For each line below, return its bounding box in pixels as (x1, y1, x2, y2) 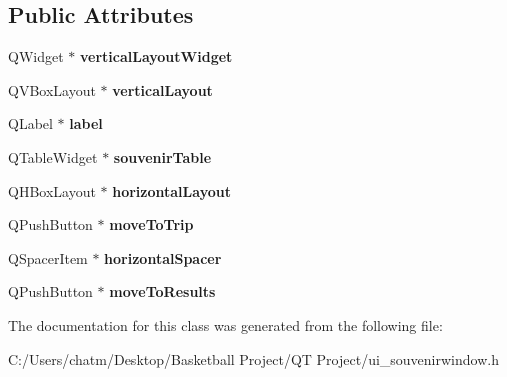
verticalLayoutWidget (79, 46, 233, 67)
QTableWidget (8, 146, 98, 167)
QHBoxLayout (8, 180, 96, 201)
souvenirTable (113, 146, 212, 167)
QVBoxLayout (8, 79, 96, 100)
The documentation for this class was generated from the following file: (8, 314, 443, 335)
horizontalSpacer (104, 247, 222, 268)
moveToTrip (109, 214, 194, 235)
